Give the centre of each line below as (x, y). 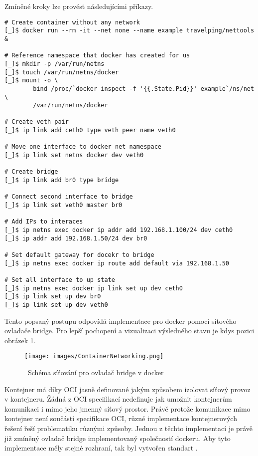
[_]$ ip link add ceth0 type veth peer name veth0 (90, 130)
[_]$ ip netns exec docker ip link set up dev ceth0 (94, 288)
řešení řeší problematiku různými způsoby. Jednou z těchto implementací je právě (129, 428)
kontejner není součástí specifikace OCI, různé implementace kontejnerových (121, 418)
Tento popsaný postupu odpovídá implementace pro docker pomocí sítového (121, 321)
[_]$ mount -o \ (31, 81)
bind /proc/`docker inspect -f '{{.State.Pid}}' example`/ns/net (144, 89)
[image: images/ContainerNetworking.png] (94, 356)
